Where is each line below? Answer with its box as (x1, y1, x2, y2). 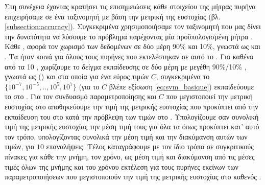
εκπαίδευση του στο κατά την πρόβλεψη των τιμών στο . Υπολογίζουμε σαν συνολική (5, 111, 259, 122)
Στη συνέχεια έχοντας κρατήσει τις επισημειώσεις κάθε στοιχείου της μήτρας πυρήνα (5, 1, 256, 11)
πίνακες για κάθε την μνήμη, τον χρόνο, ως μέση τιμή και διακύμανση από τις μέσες (5, 151, 255, 161)
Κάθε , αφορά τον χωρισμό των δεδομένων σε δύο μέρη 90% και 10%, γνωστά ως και (5, 41, 260, 52)
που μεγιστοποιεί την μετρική (166, 91, 253, 102)
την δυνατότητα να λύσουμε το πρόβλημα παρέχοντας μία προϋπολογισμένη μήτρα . (5, 31, 253, 41)
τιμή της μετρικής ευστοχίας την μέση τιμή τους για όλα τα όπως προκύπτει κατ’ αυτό (5, 121, 259, 132)
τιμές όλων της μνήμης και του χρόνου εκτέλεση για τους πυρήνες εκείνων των (5, 161, 238, 172)
